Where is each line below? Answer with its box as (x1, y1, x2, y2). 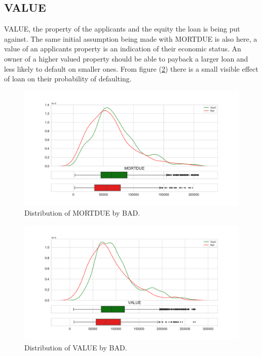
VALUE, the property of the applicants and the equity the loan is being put (4, 23, 240, 34)
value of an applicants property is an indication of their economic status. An (4, 43, 241, 54)
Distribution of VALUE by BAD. (24, 342, 127, 352)
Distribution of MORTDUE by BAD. (24, 207, 140, 218)
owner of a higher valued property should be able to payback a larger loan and (4, 53, 248, 64)
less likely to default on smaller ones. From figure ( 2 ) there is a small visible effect (4, 63, 258, 74)
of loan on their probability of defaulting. (4, 73, 132, 84)
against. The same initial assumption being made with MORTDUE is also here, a (4, 33, 257, 44)
